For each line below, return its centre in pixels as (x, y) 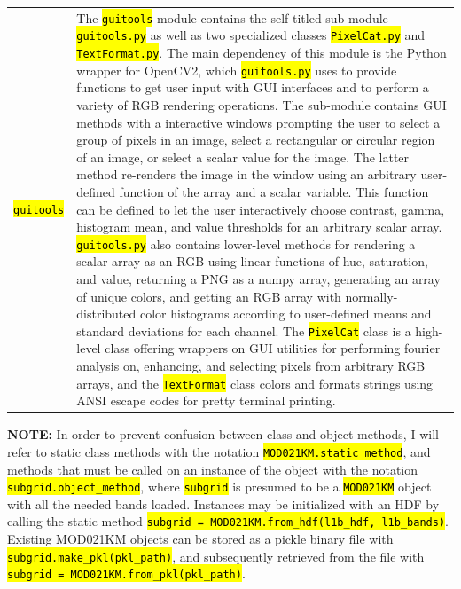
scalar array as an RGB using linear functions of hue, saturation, (252, 261)
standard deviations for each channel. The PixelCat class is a (244, 330)
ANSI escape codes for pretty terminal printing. (206, 401)
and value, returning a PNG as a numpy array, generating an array (258, 278)
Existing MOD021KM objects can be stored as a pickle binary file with (200, 539)
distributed (106, 314)
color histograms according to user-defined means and (285, 314)
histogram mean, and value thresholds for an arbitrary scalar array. (259, 227)
